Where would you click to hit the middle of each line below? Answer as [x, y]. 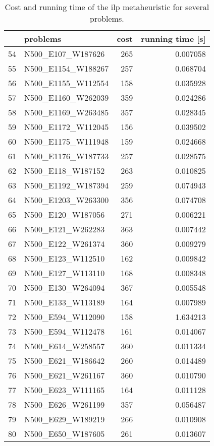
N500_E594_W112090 [65, 317]
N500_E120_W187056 [65, 214]
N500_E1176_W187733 [67, 156]
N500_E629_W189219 [65, 419]
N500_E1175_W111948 [67, 141]
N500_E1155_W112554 [67, 83]
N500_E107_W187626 [65, 54]
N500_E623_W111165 [65, 390]
